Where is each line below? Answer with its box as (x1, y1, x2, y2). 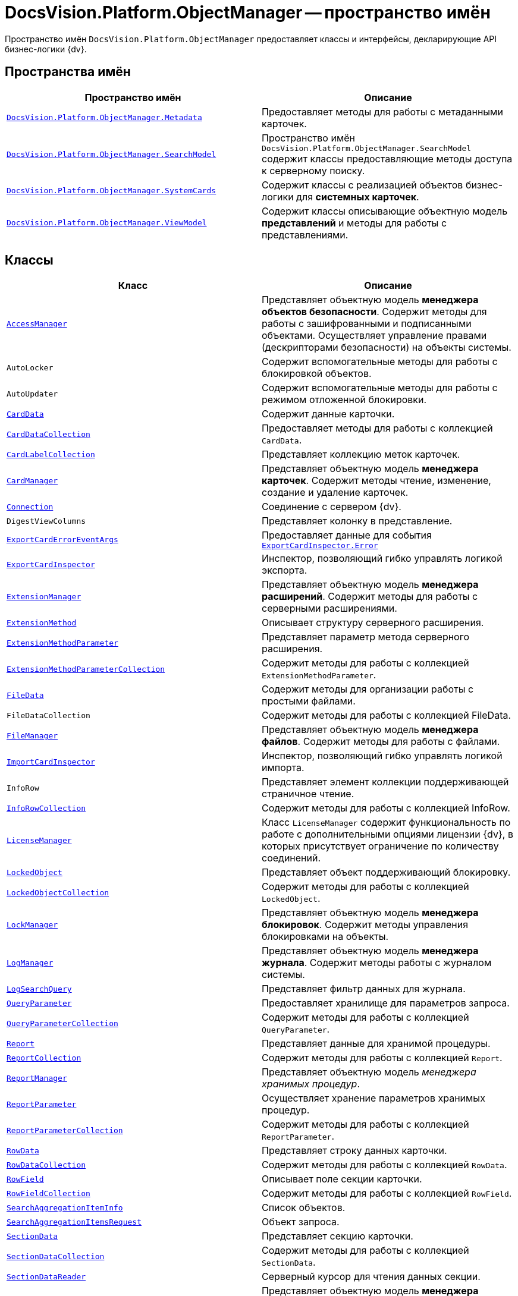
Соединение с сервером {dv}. (262, 501, 401, 513)
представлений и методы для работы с (262, 216, 447, 229)
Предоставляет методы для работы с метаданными (262, 105, 503, 118)
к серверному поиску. (262, 164, 365, 177)
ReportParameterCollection (7, 1125, 123, 1135)
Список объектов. (262, 1201, 346, 1214)
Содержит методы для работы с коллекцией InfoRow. (262, 802, 510, 814)
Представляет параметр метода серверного (262, 631, 470, 643)
